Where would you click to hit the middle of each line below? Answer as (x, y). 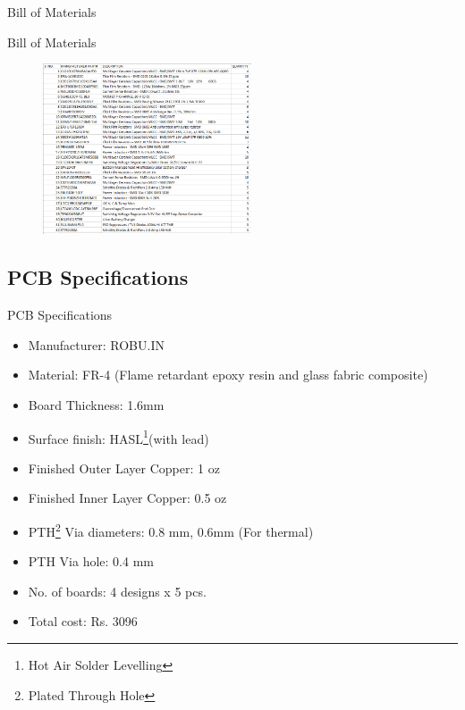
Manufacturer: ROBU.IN (96, 344)
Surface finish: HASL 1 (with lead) (118, 437)
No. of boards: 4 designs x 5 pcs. (117, 591)
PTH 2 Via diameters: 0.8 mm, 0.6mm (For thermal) (171, 530)
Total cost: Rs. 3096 (83, 621)
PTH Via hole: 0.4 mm (91, 561)
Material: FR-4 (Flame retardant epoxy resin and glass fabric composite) (228, 375)
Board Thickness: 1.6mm (96, 404)
